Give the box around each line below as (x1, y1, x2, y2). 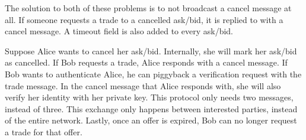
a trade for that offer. (5, 125, 82, 138)
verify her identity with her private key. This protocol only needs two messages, (5, 91, 294, 103)
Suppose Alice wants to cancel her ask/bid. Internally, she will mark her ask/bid (5, 44, 297, 57)
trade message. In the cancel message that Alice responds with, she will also (5, 79, 281, 92)
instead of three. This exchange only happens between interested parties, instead (5, 102, 298, 115)
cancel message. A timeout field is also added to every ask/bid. (5, 25, 233, 37)
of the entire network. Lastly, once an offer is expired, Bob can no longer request (5, 114, 297, 126)
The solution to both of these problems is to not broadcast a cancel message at (5, 2, 292, 14)
